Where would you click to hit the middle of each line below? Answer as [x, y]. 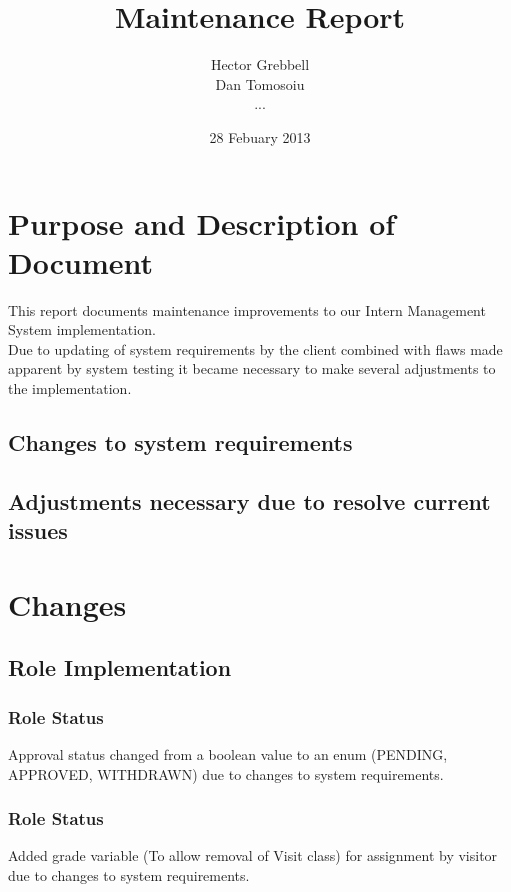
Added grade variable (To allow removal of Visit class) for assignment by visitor [253, 855]
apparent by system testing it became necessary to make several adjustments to [252, 368]
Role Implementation [120, 667]
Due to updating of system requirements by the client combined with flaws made [255, 348]
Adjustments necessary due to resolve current [249, 500]
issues [38, 530]
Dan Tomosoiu [260, 83]
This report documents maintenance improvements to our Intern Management [247, 309]
